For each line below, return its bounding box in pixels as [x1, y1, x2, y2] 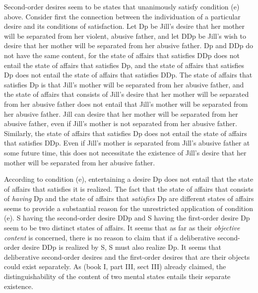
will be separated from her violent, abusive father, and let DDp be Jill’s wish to [4, 30, 246, 41]
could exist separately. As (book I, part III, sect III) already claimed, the [4, 261, 226, 272]
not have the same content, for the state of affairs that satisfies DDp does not [4, 50, 240, 60]
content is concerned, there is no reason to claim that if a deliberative [4, 232, 215, 242]
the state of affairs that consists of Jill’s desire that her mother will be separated [4, 89, 249, 99]
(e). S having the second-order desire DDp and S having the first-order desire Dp [4, 213, 250, 223]
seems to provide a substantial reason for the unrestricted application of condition [4, 203, 253, 213]
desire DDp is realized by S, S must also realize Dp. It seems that [22, 242, 221, 252]
